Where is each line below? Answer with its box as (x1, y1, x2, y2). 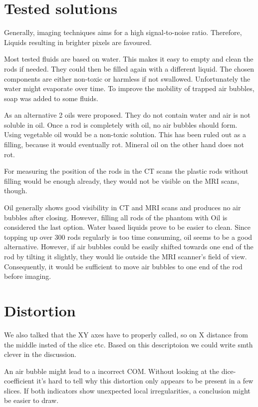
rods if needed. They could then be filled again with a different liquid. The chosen (4, 63, 255, 74)
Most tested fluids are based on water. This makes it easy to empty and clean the (4, 54, 254, 64)
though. (4, 185, 27, 196)
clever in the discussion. (4, 349, 76, 359)
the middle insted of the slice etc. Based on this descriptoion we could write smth (4, 339, 253, 349)
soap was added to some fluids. (4, 93, 98, 103)
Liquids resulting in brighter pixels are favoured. (4, 37, 152, 47)
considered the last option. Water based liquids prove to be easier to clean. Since (4, 222, 251, 232)
